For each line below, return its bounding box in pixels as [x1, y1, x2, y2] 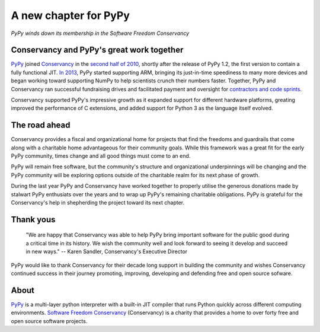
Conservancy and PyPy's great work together [11, 45, 184, 55]
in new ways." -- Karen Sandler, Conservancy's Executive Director [25, 248, 188, 255]
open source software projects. [11, 317, 88, 324]
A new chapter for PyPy [11, 9, 130, 22]
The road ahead [11, 120, 71, 130]
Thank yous [11, 214, 56, 225]
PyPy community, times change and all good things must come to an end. [11, 152, 191, 159]
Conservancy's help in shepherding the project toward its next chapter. [11, 199, 185, 206]
